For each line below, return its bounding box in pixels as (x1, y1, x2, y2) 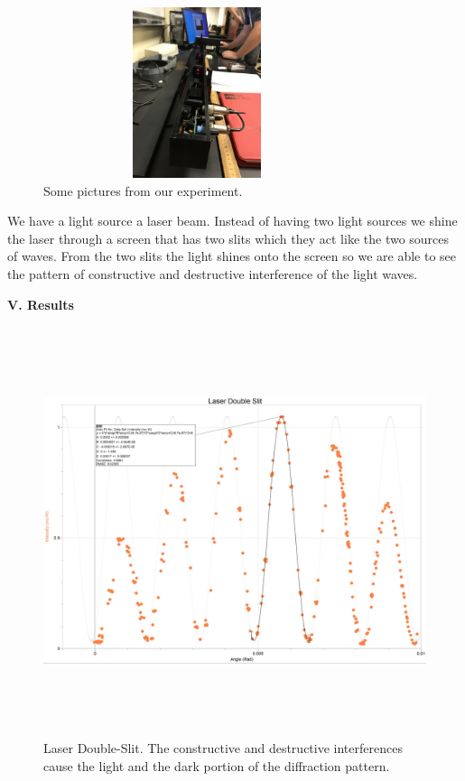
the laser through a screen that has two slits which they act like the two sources (7, 228, 450, 247)
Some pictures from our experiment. (43, 181, 243, 200)
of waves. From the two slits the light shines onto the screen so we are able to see (7, 246, 457, 265)
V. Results (7, 294, 74, 313)
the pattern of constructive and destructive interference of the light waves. (7, 264, 418, 283)
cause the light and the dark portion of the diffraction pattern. (43, 756, 390, 775)
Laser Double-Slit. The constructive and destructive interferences (43, 739, 403, 758)
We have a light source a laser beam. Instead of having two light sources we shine (7, 211, 458, 230)
